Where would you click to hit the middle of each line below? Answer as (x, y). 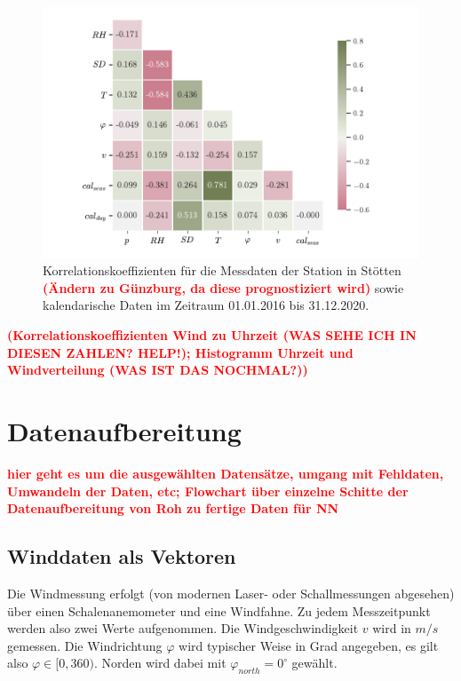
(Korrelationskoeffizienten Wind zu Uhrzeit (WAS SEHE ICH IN (212, 335)
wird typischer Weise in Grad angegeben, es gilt (309, 645)
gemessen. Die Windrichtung (85, 645)
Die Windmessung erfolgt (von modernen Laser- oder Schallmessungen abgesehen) (231, 593)
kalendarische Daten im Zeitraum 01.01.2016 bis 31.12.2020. (206, 305)
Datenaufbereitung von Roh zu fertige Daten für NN (173, 508)
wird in (392, 628)
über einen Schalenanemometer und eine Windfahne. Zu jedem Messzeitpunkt (219, 610)
